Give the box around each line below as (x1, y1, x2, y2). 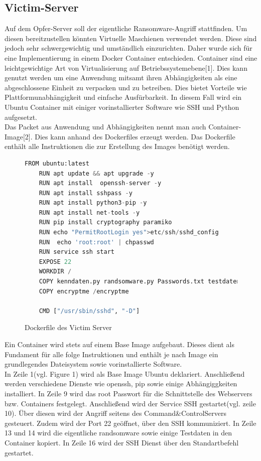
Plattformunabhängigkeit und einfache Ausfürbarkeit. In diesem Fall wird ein (5, 92, 242, 102)
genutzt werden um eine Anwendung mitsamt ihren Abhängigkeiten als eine (5, 72, 237, 83)
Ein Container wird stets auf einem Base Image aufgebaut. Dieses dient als (5, 339, 235, 350)
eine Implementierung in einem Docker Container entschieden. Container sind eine (5, 52, 257, 63)
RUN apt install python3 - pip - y (39, 199, 147, 207)
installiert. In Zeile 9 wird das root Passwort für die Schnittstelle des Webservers (5, 388, 252, 398)
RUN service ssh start (39, 248, 114, 256)
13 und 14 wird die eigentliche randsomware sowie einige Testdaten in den (5, 427, 232, 438)
